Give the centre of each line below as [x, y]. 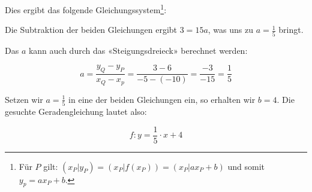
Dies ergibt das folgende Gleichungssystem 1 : [86, 9]
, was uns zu [230, 30]
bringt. [291, 30]
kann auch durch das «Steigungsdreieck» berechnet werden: [138, 50]
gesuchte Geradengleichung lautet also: [76, 111]
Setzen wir [24, 99]
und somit [246, 166]
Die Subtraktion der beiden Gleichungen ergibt [91, 30]
